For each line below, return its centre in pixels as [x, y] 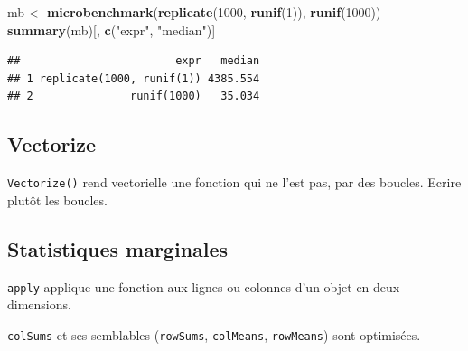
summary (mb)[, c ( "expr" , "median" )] [112, 29]
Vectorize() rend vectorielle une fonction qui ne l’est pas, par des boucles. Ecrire [234, 182]
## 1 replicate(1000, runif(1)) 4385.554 [134, 78]
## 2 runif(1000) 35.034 [134, 96]
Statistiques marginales [118, 248]
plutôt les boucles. [57, 199]
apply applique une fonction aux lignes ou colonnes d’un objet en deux [204, 286]
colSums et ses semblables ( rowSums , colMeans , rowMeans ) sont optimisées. [214, 334]
